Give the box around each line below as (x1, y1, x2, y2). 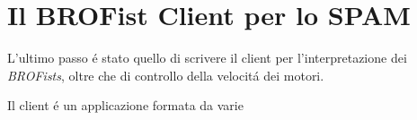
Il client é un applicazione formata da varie (7, 96, 244, 115)
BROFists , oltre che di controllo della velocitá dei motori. (7, 65, 324, 84)
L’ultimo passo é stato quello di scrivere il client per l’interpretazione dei (7, 48, 407, 67)
